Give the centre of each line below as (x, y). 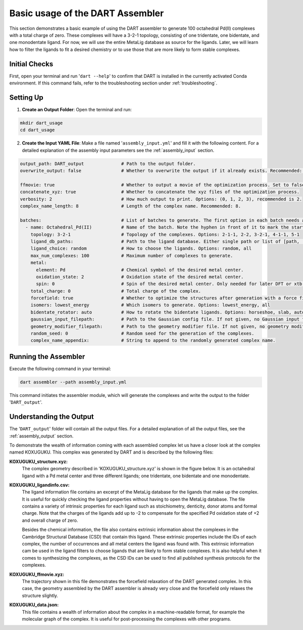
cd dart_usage (37, 130)
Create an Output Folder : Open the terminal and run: (77, 109)
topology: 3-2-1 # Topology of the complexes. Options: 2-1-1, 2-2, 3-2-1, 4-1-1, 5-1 (165, 234)
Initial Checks (31, 64)
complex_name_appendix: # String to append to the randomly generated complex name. (153, 341)
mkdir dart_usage (41, 123)
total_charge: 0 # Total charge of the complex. (116, 291)
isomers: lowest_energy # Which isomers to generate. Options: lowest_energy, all (150, 305)
